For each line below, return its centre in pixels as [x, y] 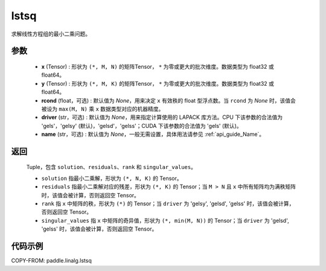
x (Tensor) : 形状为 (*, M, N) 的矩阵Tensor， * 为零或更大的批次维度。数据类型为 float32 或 [158, 66]
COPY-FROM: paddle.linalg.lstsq [51, 261]
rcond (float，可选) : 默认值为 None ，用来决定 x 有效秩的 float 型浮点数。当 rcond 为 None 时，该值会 [168, 100]
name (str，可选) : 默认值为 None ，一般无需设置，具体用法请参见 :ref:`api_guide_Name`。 [153, 134]
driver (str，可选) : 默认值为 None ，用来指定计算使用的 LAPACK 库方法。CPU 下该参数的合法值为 [162, 117]
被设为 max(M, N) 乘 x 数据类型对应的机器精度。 [103, 109]
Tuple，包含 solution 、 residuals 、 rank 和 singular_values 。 [111, 167]
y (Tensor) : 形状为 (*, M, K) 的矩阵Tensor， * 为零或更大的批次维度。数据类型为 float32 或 [158, 83]
